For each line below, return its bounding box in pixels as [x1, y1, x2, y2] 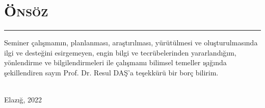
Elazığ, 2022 [4, 94, 42, 105]
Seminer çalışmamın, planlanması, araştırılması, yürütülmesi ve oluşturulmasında [4, 37, 258, 48]
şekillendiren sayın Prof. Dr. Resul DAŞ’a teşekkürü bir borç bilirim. [4, 67, 219, 77]
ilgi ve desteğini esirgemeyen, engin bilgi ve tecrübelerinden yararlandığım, [4, 47, 236, 58]
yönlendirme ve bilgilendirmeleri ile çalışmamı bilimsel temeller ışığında [4, 57, 227, 68]
